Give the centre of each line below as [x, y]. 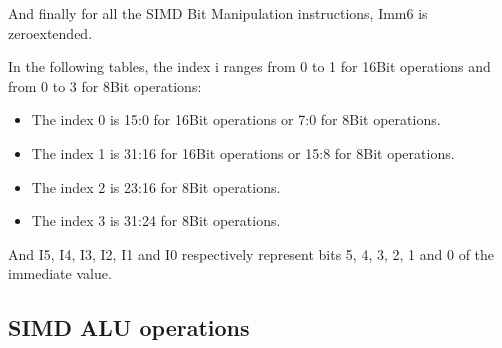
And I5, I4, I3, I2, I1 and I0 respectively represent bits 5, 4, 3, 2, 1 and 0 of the [251, 253]
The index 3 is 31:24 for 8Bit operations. [156, 220]
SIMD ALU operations [129, 327]
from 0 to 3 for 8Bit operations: [105, 85]
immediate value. [60, 273]
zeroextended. [50, 32]
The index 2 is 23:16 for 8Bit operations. [156, 186]
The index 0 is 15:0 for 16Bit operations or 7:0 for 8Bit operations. [236, 119]
